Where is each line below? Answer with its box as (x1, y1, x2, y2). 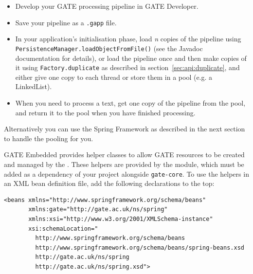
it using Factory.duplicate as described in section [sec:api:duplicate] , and (15, 62, 240, 73)
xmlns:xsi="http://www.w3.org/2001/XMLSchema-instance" (28, 215, 213, 222)
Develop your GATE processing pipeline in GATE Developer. (15, 1, 199, 11)
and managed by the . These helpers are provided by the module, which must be (4, 159, 244, 169)
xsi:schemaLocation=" (28, 225, 98, 232)
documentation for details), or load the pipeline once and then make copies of (15, 53, 247, 63)
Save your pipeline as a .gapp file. (15, 17, 117, 27)
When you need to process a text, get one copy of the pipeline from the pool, (15, 97, 246, 108)
